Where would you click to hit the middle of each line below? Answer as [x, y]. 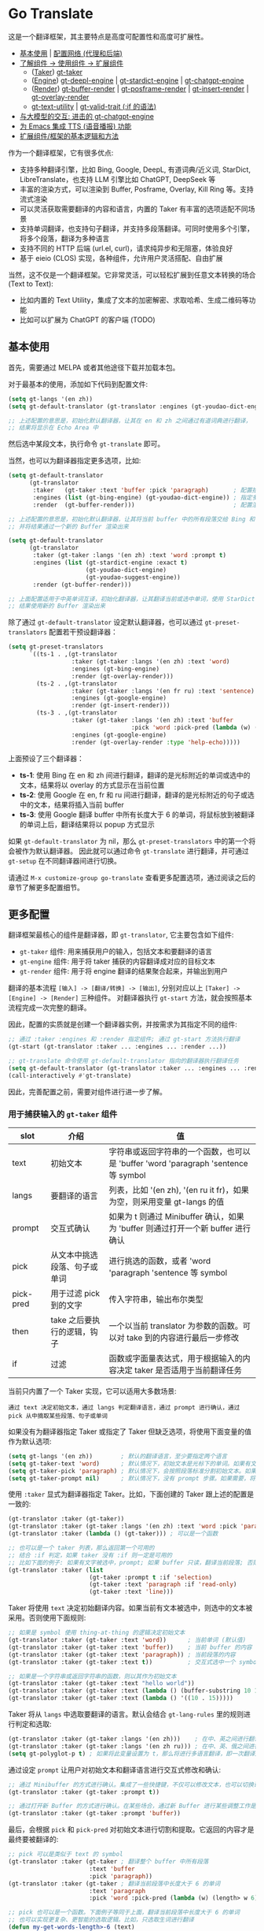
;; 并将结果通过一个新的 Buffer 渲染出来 [69, 526]
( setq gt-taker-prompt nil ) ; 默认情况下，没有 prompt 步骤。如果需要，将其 [135, 1478]
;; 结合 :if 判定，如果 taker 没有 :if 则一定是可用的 [90, 1555]
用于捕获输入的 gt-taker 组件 [63, 1114]
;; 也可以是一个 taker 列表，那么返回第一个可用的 [81, 1548]
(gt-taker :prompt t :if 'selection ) [151, 1577]
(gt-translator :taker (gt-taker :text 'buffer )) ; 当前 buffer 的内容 [130, 1647]
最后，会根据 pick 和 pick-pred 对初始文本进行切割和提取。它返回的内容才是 [131, 1829]
